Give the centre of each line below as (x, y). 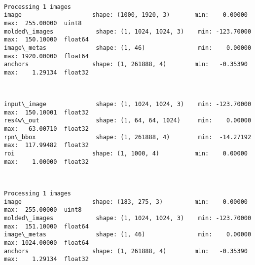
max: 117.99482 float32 (46, 145)
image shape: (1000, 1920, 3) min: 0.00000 (126, 15)
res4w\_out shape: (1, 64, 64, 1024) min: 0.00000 (128, 121)
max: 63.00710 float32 (46, 129)
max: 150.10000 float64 (46, 40)
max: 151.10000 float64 (46, 226)
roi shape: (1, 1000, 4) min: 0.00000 (126, 154)
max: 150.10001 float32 (46, 112)
